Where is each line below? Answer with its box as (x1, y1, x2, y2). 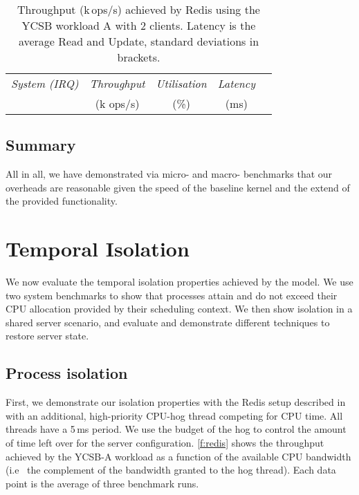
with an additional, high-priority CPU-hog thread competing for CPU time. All (6, 408, 343, 422)
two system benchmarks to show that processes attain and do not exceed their (6, 288, 338, 302)
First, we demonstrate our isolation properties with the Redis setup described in (6, 395, 346, 409)
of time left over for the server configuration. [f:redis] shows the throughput (6, 436, 324, 450)
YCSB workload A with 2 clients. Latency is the (21, 17, 256, 33)
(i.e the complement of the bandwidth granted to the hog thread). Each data (6, 463, 336, 477)
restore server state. (6, 328, 89, 343)
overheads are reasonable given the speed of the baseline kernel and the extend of (6, 180, 350, 194)
